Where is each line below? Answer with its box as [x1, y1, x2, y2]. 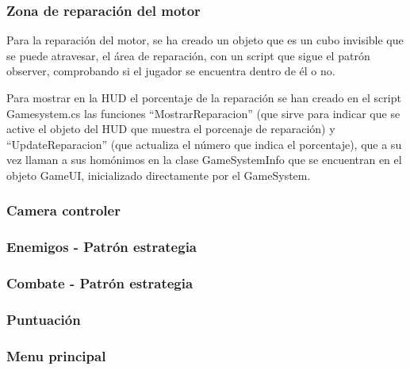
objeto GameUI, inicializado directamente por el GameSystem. [6, 166, 311, 183]
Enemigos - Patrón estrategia [6, 237, 197, 257]
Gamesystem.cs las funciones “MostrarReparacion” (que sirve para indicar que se [6, 105, 400, 121]
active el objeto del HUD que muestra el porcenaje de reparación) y [6, 120, 335, 137]
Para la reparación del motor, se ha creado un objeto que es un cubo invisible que [6, 32, 404, 48]
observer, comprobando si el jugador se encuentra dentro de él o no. [6, 63, 335, 79]
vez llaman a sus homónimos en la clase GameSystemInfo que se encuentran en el [6, 151, 402, 168]
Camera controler [6, 200, 121, 220]
